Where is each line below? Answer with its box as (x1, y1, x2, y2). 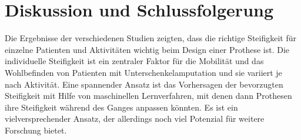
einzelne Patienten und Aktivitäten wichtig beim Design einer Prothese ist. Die (5, 43, 290, 55)
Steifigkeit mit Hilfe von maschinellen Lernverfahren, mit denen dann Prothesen (5, 89, 292, 102)
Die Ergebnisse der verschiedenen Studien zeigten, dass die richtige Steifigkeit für (5, 32, 297, 44)
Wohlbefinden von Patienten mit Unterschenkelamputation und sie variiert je (5, 66, 282, 78)
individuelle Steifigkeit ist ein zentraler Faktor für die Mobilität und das (5, 55, 264, 67)
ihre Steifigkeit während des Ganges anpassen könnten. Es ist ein (5, 101, 238, 113)
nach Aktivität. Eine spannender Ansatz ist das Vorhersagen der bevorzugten (5, 78, 283, 90)
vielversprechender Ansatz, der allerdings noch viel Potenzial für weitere (5, 112, 265, 125)
